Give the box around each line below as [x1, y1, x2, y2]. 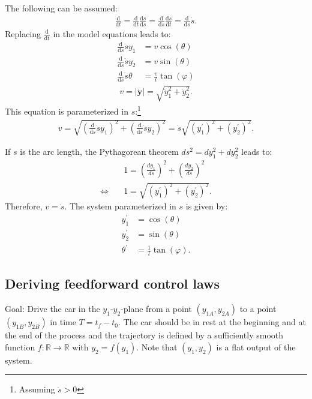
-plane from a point [121, 302, 192, 315]
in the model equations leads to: [53, 27, 171, 40]
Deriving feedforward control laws [5, 274, 220, 293]
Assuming [19, 383, 55, 395]
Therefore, [5, 200, 43, 212]
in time [50, 316, 76, 328]
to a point [239, 302, 277, 315]
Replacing [5, 27, 41, 40]
